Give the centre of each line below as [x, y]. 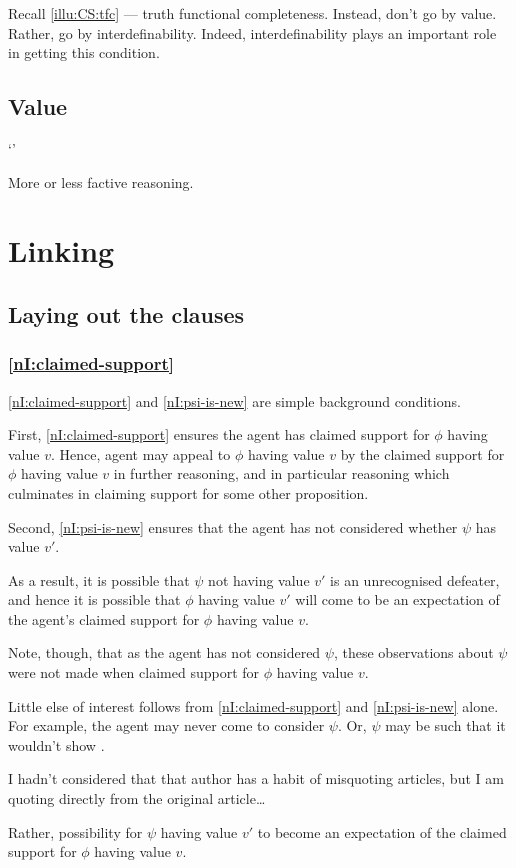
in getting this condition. [84, 52]
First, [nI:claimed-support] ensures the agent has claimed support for [219, 434]
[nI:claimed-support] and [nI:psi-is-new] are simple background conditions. [234, 400]
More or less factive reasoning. [101, 181]
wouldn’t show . [56, 744]
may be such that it [445, 725]
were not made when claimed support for [134, 672]
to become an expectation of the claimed [382, 831]
